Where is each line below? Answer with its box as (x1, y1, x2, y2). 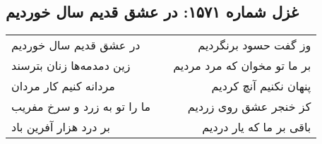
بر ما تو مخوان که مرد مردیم (173, 57, 311, 74)
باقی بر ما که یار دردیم (202, 119, 311, 136)
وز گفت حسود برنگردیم (198, 37, 311, 54)
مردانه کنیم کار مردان (11, 78, 115, 95)
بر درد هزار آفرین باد (11, 119, 111, 136)
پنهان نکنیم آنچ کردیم (211, 78, 311, 95)
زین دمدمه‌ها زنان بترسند (11, 57, 131, 74)
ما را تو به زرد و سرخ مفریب (11, 98, 151, 115)
